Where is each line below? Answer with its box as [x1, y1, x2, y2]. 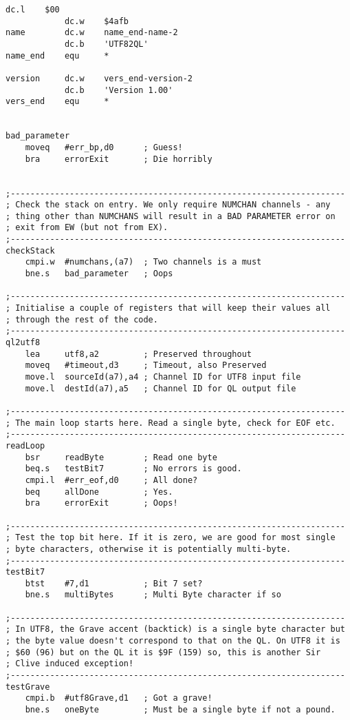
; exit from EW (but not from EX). [6, 223, 168, 233]
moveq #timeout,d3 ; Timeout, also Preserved [25, 360, 267, 371]
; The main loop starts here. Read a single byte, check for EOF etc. [6, 418, 336, 428]
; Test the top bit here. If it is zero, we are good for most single [6, 533, 336, 543]
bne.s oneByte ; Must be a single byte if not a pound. [25, 705, 336, 715]
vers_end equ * [6, 96, 109, 107]
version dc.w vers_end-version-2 [6, 73, 193, 83]
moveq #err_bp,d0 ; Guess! [25, 142, 183, 152]
